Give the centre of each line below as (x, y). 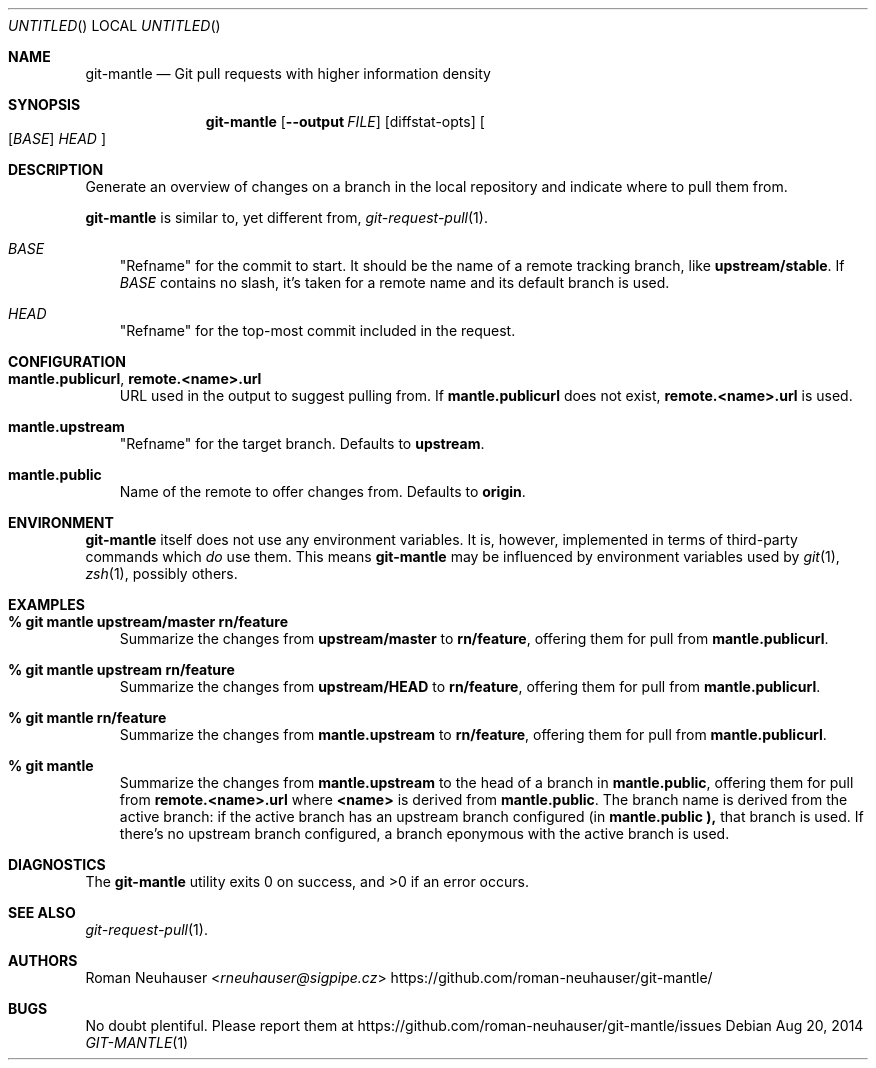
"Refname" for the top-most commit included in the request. (317, 330)
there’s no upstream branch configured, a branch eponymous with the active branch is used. (424, 833)
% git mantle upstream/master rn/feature (148, 621)
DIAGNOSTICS (57, 864)
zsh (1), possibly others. (161, 573)
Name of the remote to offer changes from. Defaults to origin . (322, 491)
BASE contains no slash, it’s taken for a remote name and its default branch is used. (394, 282)
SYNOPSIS (44, 104)
